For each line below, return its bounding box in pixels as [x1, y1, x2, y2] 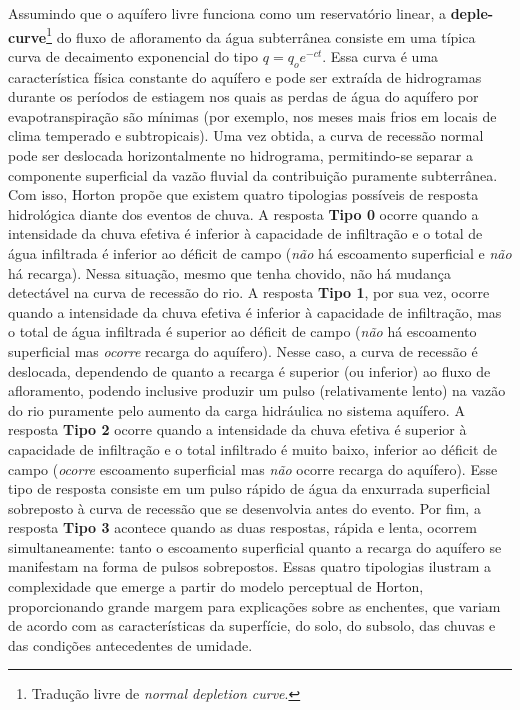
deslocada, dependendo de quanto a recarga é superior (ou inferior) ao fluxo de [8, 360, 491, 381]
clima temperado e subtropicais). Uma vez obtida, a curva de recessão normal [8, 125, 484, 146]
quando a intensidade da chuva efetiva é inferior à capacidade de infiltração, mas [8, 301, 502, 322]
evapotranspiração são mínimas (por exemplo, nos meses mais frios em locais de [8, 105, 497, 126]
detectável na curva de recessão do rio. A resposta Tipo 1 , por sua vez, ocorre [8, 282, 490, 303]
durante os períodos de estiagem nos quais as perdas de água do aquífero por [8, 86, 479, 107]
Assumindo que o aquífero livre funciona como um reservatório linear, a [8, 3, 446, 23]
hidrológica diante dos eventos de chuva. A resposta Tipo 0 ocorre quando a [8, 203, 479, 224]
